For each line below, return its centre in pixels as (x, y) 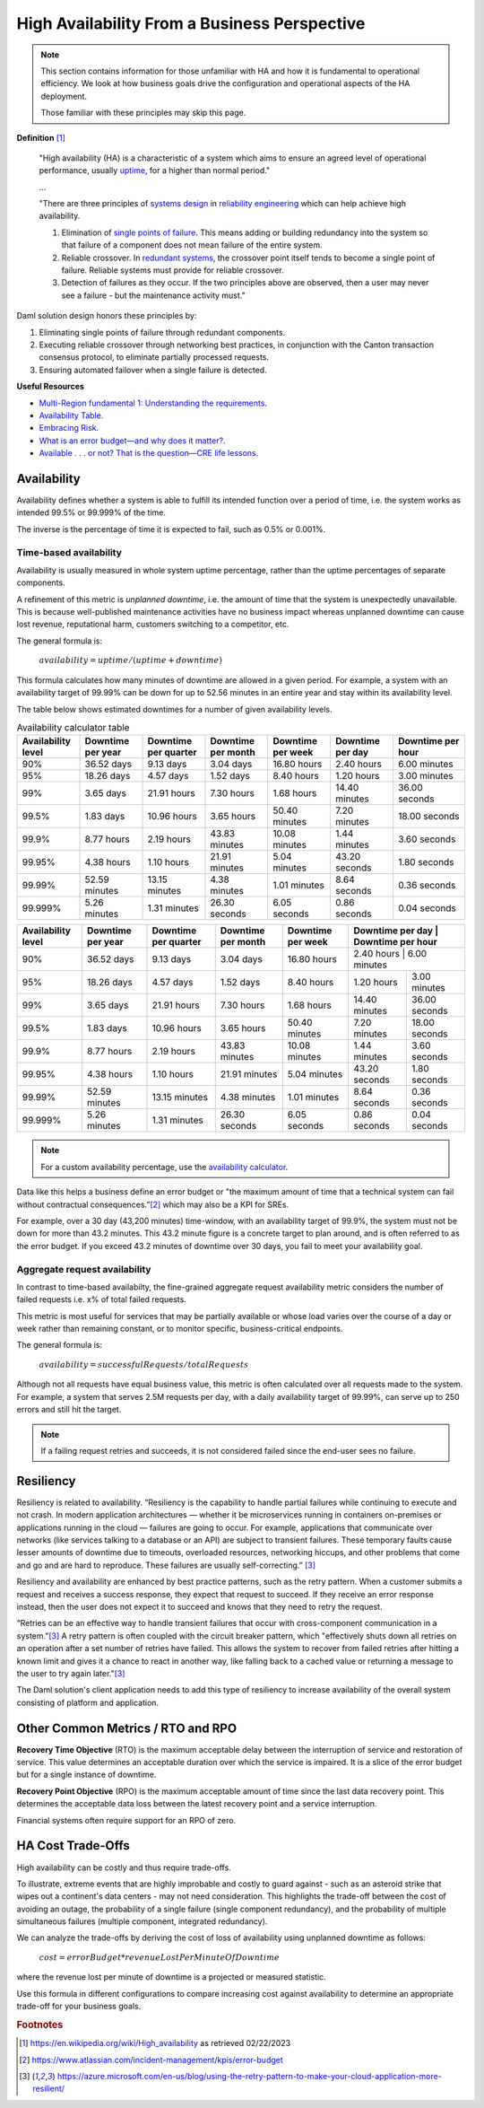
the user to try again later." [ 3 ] (71, 1673)
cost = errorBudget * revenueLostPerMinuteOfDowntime (159, 1957)
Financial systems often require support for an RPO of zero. (126, 1820)
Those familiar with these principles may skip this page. (143, 113)
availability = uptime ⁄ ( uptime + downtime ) (131, 660)
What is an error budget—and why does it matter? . (132, 441)
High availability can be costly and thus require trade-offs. (124, 1867)
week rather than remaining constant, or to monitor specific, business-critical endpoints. (180, 1329)
